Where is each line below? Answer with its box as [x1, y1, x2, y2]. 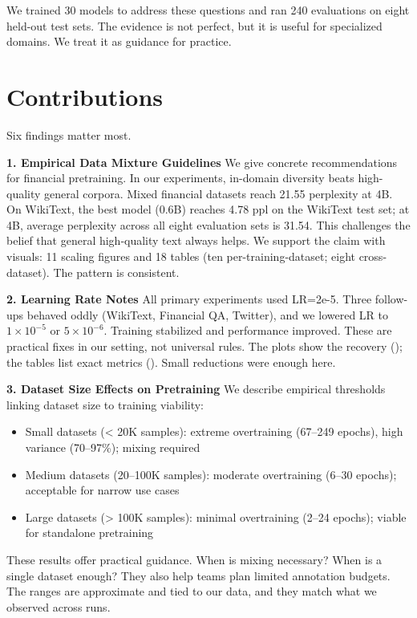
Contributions [6, 79, 164, 112]
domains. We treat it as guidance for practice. [6, 33, 232, 50]
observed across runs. [6, 598, 111, 615]
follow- [374, 291, 408, 307]
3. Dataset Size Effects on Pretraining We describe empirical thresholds [6, 380, 386, 397]
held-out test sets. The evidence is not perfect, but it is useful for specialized [6, 17, 383, 34]
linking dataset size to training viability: [6, 396, 204, 413]
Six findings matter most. [6, 126, 132, 143]
